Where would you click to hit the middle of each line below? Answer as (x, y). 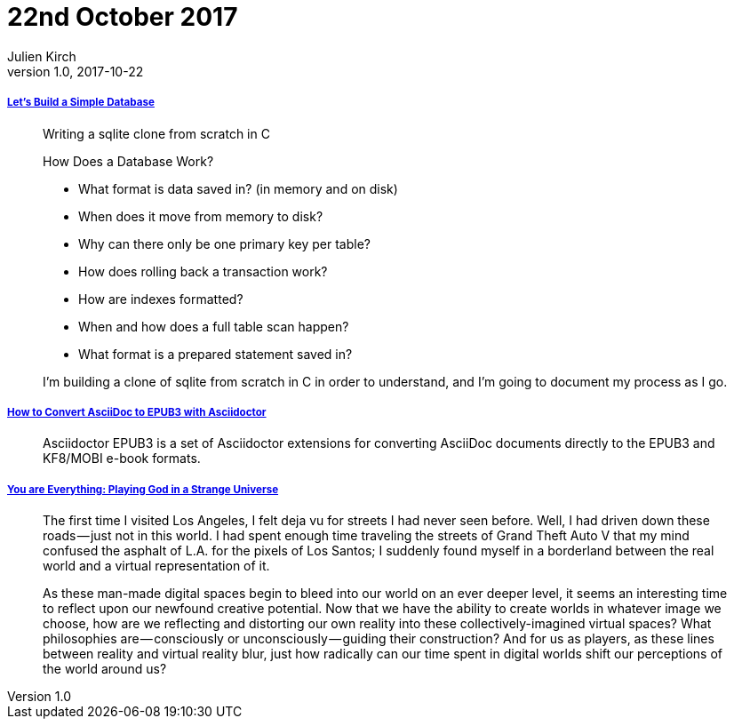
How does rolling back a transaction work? (203, 271)
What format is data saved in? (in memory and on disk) (238, 188)
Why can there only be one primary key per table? (224, 243)
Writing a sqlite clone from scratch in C (156, 133)
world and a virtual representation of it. (156, 566)
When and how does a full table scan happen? (214, 326)
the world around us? (105, 669)
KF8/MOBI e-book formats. (122, 459)
